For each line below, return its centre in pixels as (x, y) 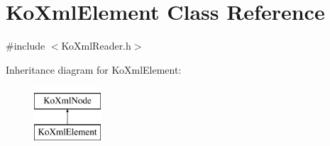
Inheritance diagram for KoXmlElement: (94, 69)
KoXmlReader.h (96, 46)
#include (26, 46)
